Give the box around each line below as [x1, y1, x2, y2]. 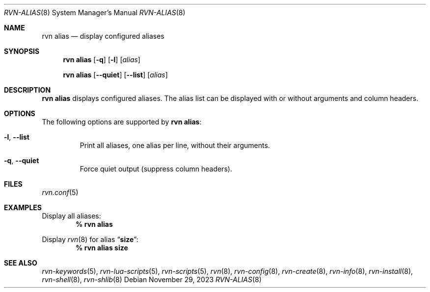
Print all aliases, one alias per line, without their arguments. [80, 141, 270, 149]
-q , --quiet [4, 156, 39, 165]
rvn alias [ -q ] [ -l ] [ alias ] [63, 55, 140, 64]
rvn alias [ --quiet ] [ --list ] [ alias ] [63, 71, 168, 79]
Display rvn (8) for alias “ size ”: [42, 235, 138, 243]
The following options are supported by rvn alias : [42, 118, 202, 126]
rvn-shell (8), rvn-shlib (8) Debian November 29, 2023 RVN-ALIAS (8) [42, 275, 262, 284]
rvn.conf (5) [42, 188, 79, 196]
